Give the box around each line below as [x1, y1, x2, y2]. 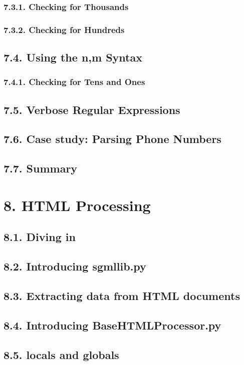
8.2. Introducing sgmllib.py [4, 258, 146, 274]
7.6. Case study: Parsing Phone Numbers [4, 131, 221, 146]
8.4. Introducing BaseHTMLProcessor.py [4, 317, 221, 332]
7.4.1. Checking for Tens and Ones [4, 75, 145, 88]
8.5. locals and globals [4, 346, 119, 362]
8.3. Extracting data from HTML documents [4, 287, 240, 303]
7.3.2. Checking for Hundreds [4, 23, 125, 35]
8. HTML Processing [4, 194, 151, 215]
